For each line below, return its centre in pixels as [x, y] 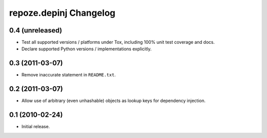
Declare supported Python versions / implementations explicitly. [87, 49]
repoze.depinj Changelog [62, 13]
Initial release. [36, 127]
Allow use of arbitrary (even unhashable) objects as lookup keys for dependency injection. [113, 101]
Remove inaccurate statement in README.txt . [69, 75]
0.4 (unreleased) [36, 30]
